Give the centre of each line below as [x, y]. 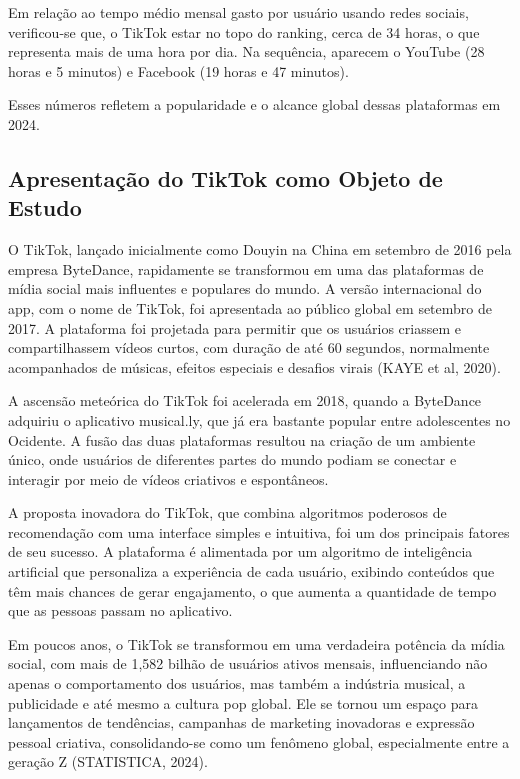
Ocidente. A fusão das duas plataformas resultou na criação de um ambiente [242, 439]
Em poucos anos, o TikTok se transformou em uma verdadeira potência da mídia [256, 643]
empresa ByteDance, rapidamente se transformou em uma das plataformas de [246, 268]
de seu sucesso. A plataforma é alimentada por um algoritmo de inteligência [240, 551]
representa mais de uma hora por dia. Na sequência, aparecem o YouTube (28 [246, 51]
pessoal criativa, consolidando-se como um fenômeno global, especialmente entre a [259, 741]
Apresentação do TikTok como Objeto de [225, 177]
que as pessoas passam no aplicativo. [120, 610]
